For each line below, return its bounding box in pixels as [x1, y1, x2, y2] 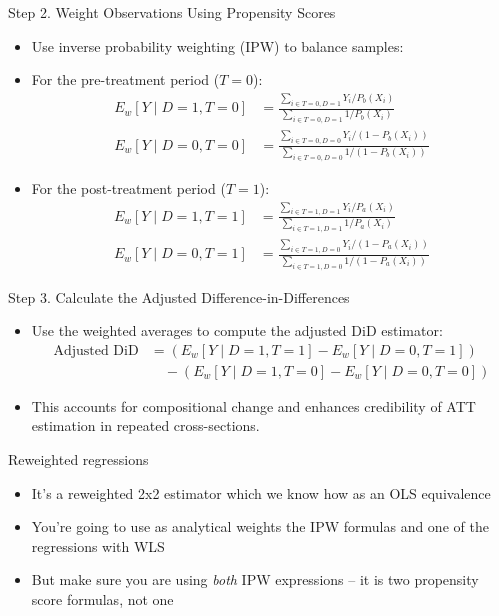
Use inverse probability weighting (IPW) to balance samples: [31, 35, 404, 56]
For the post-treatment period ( [31, 177, 226, 198]
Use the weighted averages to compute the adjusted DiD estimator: [31, 320, 443, 341]
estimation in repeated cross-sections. [31, 415, 260, 436]
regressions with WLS [31, 535, 165, 556]
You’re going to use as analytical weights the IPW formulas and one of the [31, 516, 489, 537]
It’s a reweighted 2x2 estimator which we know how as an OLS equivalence [31, 482, 491, 503]
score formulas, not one [31, 589, 174, 610]
